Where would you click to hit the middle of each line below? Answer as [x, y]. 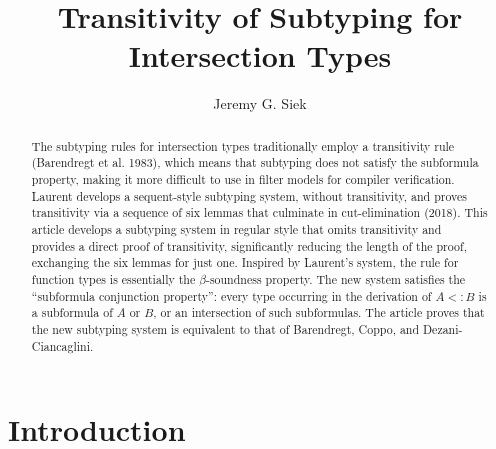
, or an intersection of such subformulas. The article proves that [319, 312]
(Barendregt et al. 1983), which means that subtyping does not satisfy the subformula [255, 162]
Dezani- [443, 328]
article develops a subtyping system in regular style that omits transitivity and [236, 228]
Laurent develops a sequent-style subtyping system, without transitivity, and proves [249, 195]
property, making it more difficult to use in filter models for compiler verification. [243, 179]
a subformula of [72, 312]
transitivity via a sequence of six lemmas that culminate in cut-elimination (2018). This [259, 212]
